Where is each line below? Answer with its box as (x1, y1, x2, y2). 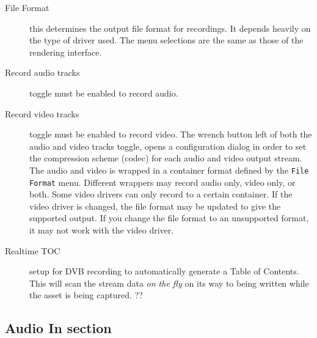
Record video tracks (5, 107, 79, 120)
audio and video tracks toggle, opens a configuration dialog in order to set (29, 139, 307, 152)
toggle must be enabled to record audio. (29, 86, 178, 99)
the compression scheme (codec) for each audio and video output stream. (29, 152, 302, 164)
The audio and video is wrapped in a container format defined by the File (29, 163, 309, 176)
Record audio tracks (5, 66, 80, 79)
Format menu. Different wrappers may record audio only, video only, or (29, 175, 296, 188)
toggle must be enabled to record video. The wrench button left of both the (29, 128, 312, 141)
